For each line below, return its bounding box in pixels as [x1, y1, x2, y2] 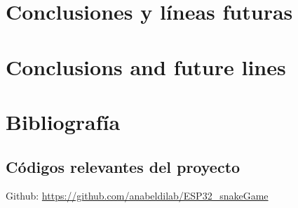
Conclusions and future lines [6, 52, 286, 81]
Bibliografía [6, 107, 121, 136]
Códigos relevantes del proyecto [6, 155, 241, 177]
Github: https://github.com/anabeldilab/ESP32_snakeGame [6, 188, 269, 203]
